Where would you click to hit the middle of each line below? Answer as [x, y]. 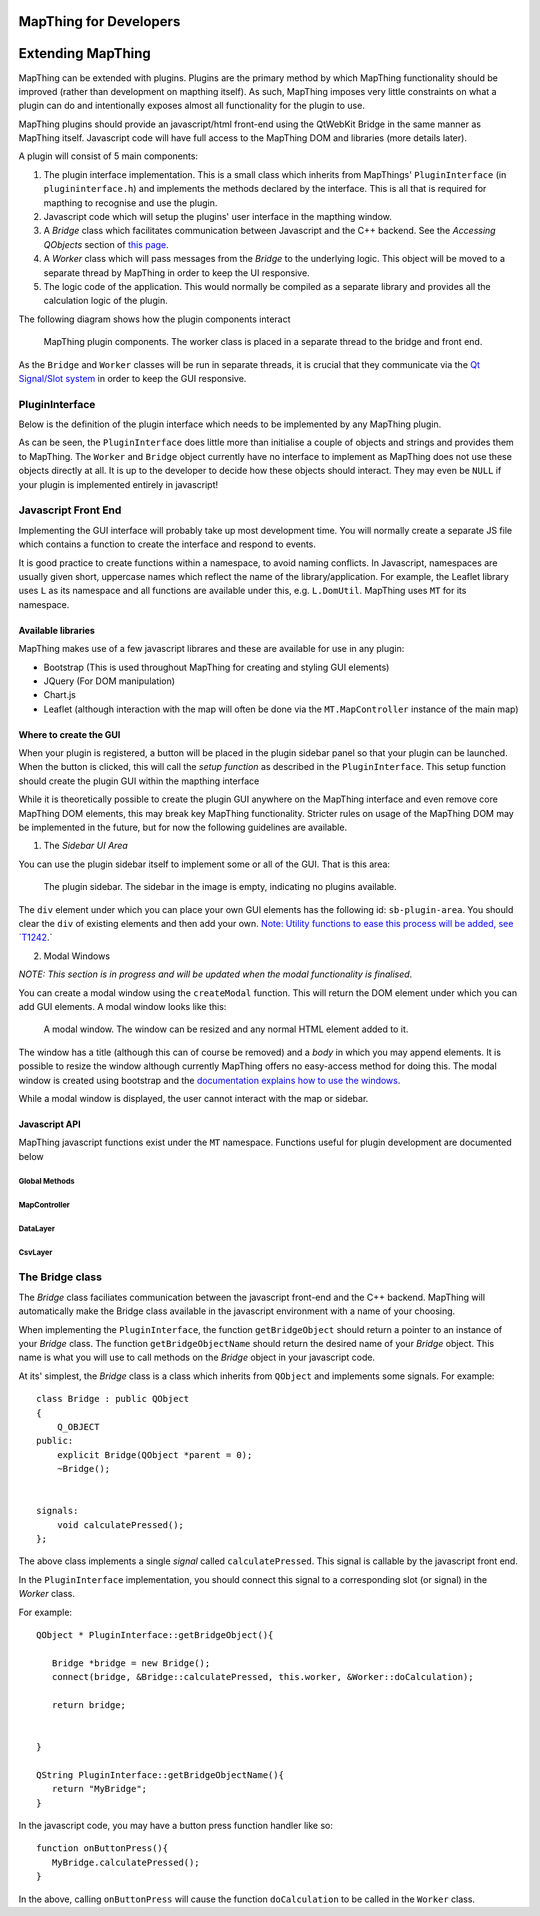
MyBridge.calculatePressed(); [125, 1862]
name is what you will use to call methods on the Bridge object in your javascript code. [196, 1357]
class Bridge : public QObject [113, 1399]
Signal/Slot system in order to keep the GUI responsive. [132, 378]
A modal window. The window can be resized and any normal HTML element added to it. [226, 1029]
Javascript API [49, 1124]
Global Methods [46, 1181]
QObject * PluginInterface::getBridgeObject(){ [155, 1634]
